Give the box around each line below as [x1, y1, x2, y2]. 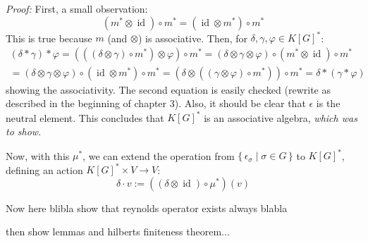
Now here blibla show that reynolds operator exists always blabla [6, 200, 288, 215]
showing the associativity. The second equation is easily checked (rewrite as [6, 82, 331, 97]
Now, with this [6, 148, 70, 163]
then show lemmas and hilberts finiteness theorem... [6, 224, 230, 239]
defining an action [6, 162, 83, 177]
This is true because [6, 30, 92, 45]
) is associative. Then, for [137, 30, 248, 45]
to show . [6, 124, 42, 139]
